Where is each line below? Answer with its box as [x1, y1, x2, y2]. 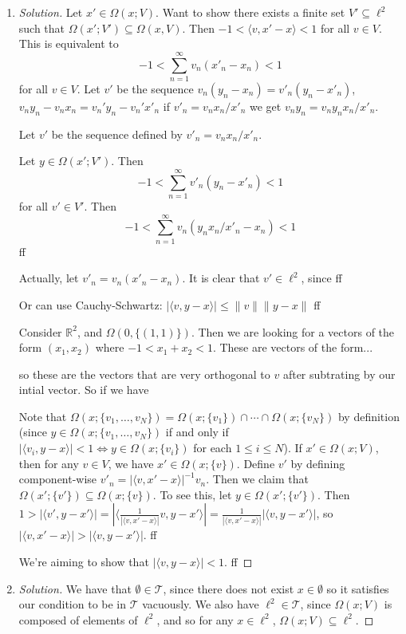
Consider [18, 323, 62, 340]
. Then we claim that [206, 471, 309, 487]
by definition [337, 408, 400, 424]
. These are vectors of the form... [212, 339, 373, 356]
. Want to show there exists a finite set [156, 4, 345, 20]
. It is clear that [182, 270, 260, 286]
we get [249, 97, 282, 114]
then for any [18, 455, 79, 471]
